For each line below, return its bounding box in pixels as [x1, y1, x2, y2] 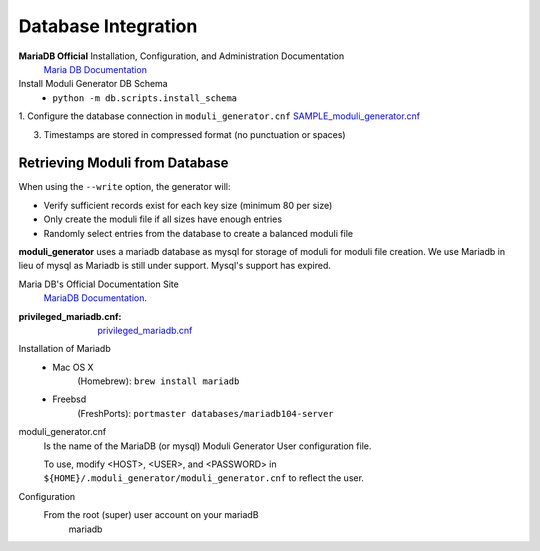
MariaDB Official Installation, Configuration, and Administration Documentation [18, 50, 345, 62]
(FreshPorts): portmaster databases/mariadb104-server [77, 407, 334, 419]
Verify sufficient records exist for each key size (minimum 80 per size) [43, 199, 333, 211]
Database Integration [18, 15, 198, 37]
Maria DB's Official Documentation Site [18, 278, 179, 290]
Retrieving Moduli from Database [18, 155, 229, 172]
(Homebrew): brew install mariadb [77, 375, 240, 387]
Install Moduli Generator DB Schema [18, 78, 169, 90]
